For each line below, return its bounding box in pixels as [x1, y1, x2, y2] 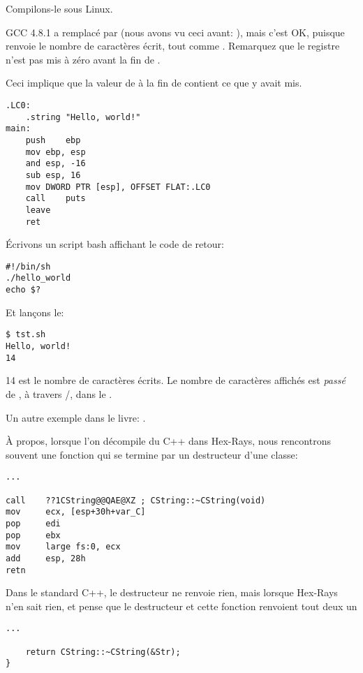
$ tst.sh [6, 330, 46, 340]
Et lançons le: [6, 304, 64, 319]
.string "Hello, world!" [25, 112, 141, 122]
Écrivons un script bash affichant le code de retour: [6, 237, 224, 251]
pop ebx [6, 530, 61, 540]
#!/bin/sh [6, 261, 51, 272]
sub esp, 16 [25, 170, 81, 180]
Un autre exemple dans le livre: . [6, 410, 146, 424]
